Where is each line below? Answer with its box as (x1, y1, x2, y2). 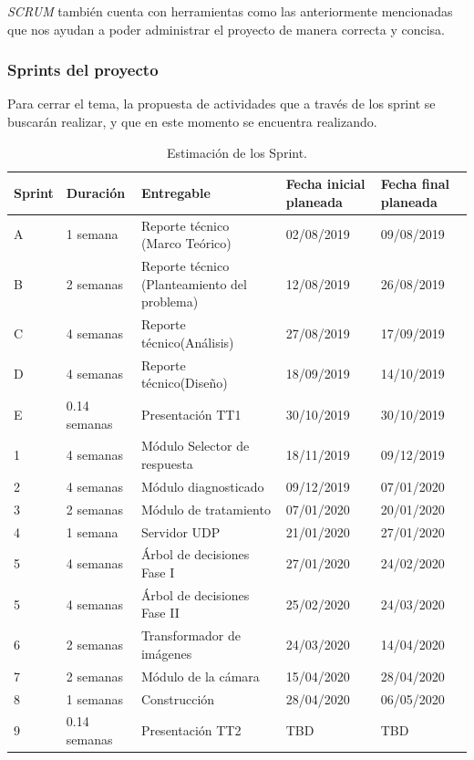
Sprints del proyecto (7, 58, 159, 81)
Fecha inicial (285, 174, 366, 193)
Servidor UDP (140, 522, 221, 541)
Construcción (140, 689, 215, 708)
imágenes (140, 643, 192, 662)
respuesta (140, 454, 193, 473)
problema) (140, 292, 199, 311)
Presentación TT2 (140, 721, 242, 740)
